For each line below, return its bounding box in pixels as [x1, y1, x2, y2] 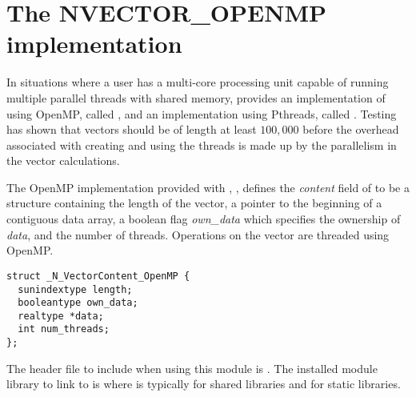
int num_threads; [18, 323, 110, 335]
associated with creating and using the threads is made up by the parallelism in [6, 136, 397, 153]
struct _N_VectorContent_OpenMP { [6, 270, 190, 282]
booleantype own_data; [18, 297, 138, 309]
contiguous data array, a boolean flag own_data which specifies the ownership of [6, 211, 401, 227]
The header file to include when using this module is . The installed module [6, 359, 378, 376]
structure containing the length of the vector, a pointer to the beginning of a [6, 194, 382, 211]
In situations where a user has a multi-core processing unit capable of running [6, 74, 389, 90]
